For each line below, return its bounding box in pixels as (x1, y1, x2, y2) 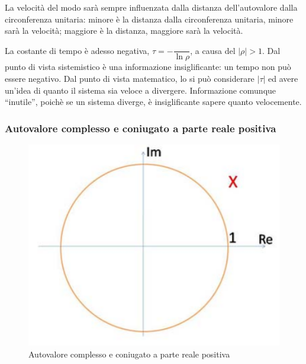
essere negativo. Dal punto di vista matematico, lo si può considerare (5, 72, 255, 84)
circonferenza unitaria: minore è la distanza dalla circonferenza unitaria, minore (5, 12, 294, 25)
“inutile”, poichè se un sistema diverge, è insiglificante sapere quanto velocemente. (5, 95, 302, 108)
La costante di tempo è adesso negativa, (5, 44, 150, 56)
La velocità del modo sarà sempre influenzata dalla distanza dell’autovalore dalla (5, 1, 298, 13)
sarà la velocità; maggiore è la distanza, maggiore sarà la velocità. (5, 24, 243, 37)
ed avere (268, 72, 298, 84)
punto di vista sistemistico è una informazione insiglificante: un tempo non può (5, 60, 291, 73)
